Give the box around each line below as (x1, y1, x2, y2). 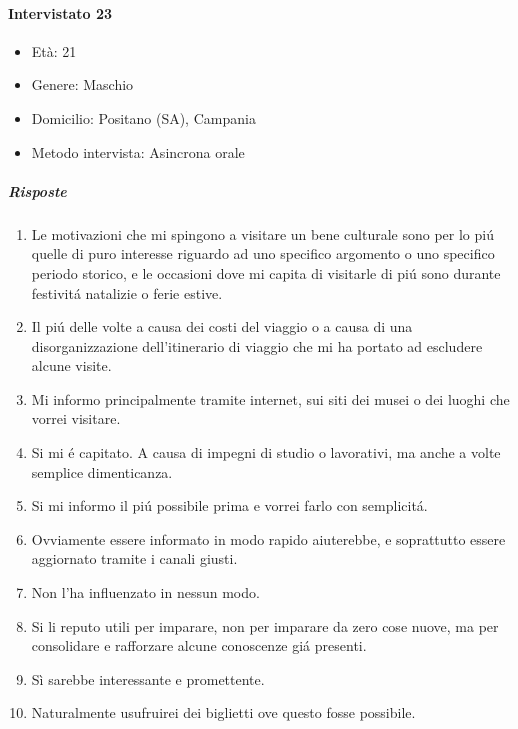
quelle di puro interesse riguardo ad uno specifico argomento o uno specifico (31, 243, 495, 264)
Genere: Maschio (31, 74, 134, 95)
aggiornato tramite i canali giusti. (31, 548, 238, 569)
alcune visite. (31, 355, 112, 376)
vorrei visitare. (31, 408, 121, 429)
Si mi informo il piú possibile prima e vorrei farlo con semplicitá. (31, 495, 428, 516)
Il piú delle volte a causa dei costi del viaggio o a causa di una (31, 316, 413, 337)
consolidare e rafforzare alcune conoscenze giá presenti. (31, 635, 367, 656)
